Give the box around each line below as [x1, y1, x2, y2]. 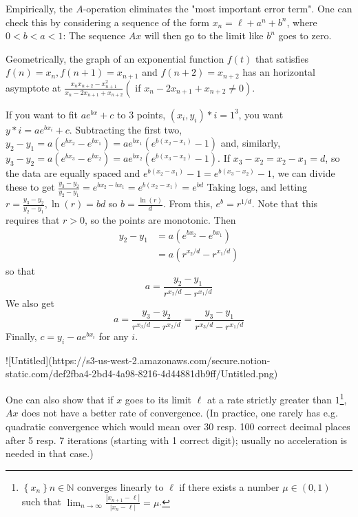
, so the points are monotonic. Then [84, 212, 236, 226]
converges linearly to [77, 479, 164, 494]
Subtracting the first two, [75, 122, 182, 136]
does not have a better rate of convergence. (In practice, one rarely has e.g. [21, 405, 338, 420]
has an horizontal [242, 65, 315, 79]
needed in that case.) [6, 446, 94, 461]
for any [98, 329, 129, 344]
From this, [169, 196, 213, 211]
